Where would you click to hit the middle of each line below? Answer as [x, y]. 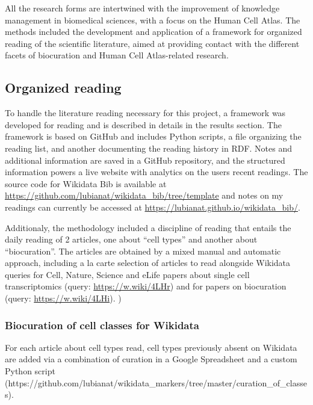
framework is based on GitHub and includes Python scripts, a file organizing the [153, 136]
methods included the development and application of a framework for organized [153, 32]
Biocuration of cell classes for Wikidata [102, 325]
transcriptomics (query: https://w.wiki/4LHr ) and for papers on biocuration [146, 286]
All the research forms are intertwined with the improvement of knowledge [142, 8]
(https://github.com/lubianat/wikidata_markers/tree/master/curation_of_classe [156, 382]
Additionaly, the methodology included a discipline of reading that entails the [148, 227]
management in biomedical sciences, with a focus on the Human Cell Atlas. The [153, 20]
